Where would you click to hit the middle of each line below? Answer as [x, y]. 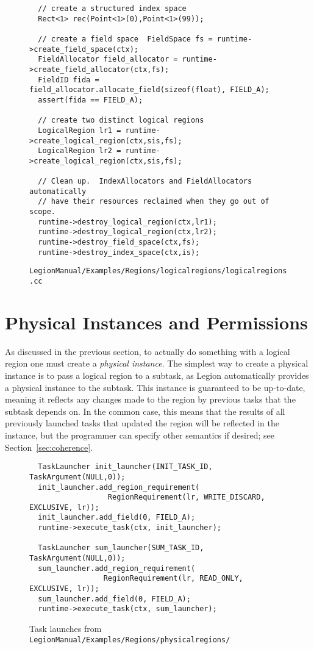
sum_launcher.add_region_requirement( [117, 568]
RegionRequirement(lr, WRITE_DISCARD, [186, 497]
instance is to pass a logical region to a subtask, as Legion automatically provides [157, 375]
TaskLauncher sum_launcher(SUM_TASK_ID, [121, 548]
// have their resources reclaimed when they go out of [154, 202]
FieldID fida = [69, 80]
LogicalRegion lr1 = [80, 130]
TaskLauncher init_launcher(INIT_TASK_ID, [125, 467]
